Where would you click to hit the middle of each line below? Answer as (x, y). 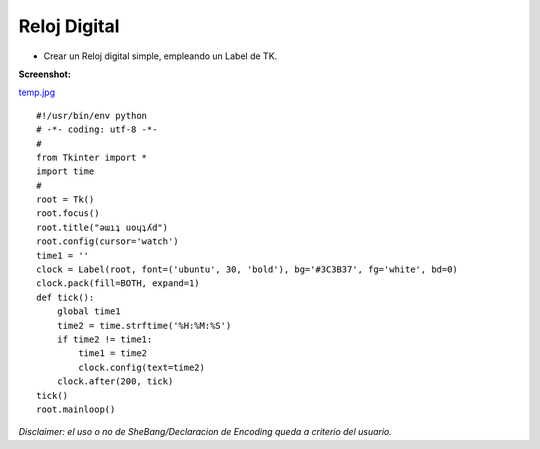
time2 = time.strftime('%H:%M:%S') (144, 325)
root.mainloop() (76, 409)
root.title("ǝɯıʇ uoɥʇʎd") (102, 227)
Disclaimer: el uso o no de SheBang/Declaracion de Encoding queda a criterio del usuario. (205, 432)
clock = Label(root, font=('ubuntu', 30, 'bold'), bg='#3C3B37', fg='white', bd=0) (247, 269)
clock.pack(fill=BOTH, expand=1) (118, 283)
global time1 (88, 311)
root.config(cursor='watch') (107, 241)
